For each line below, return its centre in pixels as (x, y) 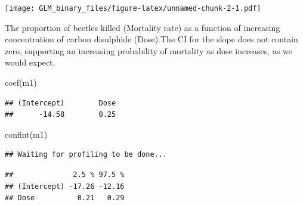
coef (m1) (21, 83)
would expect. (30, 62)
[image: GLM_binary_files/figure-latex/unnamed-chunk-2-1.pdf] (133, 8)
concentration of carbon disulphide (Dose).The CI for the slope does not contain (151, 39)
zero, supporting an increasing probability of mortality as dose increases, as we (149, 50)
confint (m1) (26, 134)
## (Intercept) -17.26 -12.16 (65, 186)
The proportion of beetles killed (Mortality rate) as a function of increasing (143, 27)
